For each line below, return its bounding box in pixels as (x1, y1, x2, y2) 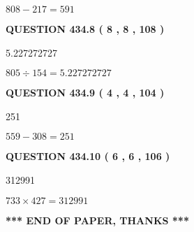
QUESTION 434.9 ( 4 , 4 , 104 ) (6, 85, 165, 100)
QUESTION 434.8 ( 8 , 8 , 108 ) (6, 22, 165, 36)
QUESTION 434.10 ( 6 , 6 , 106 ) (6, 149, 170, 164)
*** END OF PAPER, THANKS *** (6, 212, 189, 227)
